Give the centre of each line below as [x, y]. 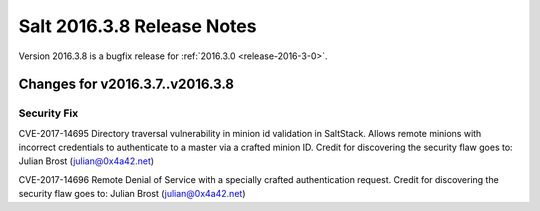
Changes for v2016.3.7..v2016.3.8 [126, 84]
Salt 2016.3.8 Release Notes [137, 26]
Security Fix [48, 113]
